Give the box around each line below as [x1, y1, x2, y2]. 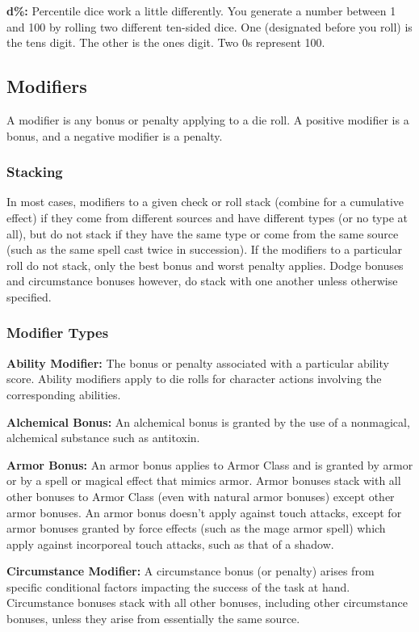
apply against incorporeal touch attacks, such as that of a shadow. [6, 535, 334, 552]
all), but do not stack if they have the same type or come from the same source [6, 225, 399, 242]
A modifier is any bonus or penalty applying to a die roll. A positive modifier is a [6, 111, 409, 128]
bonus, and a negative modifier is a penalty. [6, 127, 223, 144]
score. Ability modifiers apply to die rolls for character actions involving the [6, 370, 382, 387]
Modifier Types [6, 322, 109, 343]
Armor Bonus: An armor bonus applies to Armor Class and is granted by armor [6, 456, 413, 473]
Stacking [6, 162, 63, 182]
